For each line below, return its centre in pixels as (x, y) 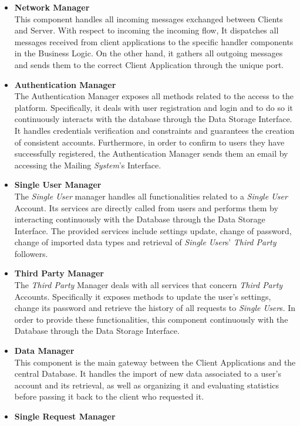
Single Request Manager (65, 416)
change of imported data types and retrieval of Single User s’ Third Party (145, 242)
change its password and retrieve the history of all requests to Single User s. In (155, 308)
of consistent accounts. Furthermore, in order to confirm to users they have (149, 142)
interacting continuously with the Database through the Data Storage (140, 219)
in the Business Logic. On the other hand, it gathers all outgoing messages (149, 53)
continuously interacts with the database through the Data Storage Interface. (153, 119)
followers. (31, 253)
